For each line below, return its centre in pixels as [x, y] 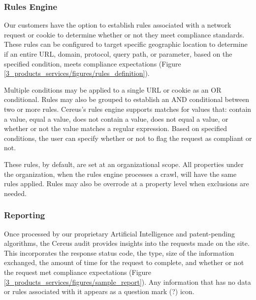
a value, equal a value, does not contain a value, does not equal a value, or [116, 118]
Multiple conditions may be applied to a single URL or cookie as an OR [113, 89]
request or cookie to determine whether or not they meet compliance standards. [124, 34]
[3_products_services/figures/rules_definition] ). [77, 73]
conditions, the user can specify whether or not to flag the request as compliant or [128, 138]
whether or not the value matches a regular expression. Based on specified [116, 128]
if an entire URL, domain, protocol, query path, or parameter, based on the [118, 54]
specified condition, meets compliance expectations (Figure [93, 63]
